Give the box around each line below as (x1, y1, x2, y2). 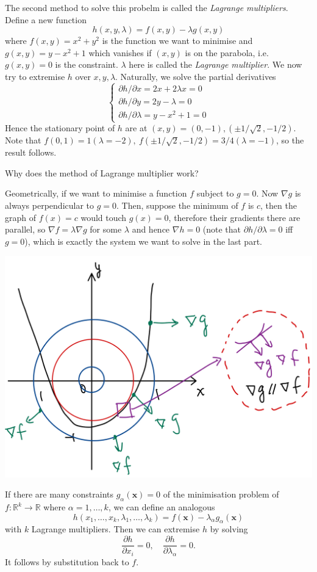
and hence (132, 223, 170, 236)
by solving (210, 523, 248, 535)
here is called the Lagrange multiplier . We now (129, 58, 302, 71)
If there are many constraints (5, 488, 113, 501)
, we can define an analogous (108, 501, 215, 513)
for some (90, 223, 122, 236)
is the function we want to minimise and (102, 34, 253, 47)
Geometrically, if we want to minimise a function (5, 187, 187, 200)
